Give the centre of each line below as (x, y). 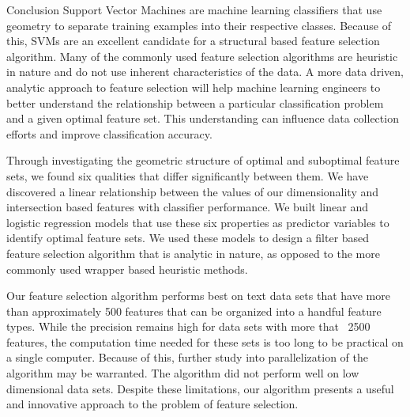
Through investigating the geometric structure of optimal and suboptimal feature (203, 160)
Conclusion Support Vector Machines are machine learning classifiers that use (194, 9)
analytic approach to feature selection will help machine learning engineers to (194, 87)
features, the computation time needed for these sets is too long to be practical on (205, 341)
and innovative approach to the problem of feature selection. (152, 404)
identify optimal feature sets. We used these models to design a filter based (188, 238)
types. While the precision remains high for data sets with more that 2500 (188, 326)
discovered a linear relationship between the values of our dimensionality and (193, 191)
